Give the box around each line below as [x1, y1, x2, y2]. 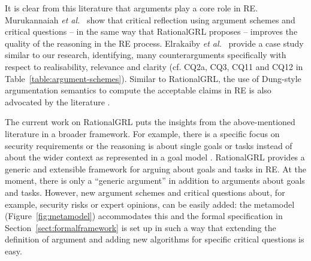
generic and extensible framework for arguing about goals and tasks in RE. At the [5, 162, 306, 175]
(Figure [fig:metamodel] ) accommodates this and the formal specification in [5, 210, 283, 222]
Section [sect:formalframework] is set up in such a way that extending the [5, 221, 276, 233]
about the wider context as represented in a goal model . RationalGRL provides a [5, 151, 305, 163]
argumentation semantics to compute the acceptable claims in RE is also [5, 84, 271, 96]
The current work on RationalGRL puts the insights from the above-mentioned [5, 116, 295, 128]
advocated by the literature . [5, 95, 110, 108]
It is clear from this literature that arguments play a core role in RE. [5, 2, 258, 14]
